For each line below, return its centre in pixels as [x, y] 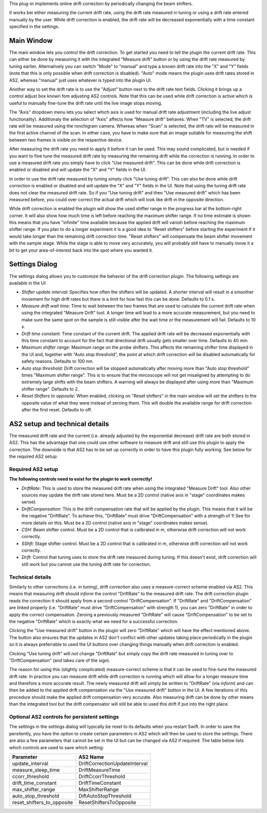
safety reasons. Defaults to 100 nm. [58, 361]
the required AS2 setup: [33, 456]
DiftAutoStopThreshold [105, 796]
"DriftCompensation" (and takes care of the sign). [60, 660]
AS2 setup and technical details [59, 424]
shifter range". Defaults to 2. [50, 389]
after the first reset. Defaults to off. [57, 409]
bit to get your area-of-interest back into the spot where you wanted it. [81, 250]
